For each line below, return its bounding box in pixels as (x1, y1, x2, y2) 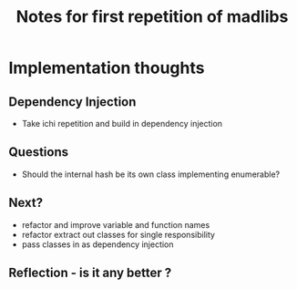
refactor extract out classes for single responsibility (21, 229, 216, 240)
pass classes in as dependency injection (21, 239, 174, 250)
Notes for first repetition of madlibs (15, 6, 289, 27)
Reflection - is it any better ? (8, 265, 172, 281)
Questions (8, 144, 69, 160)
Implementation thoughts (8, 57, 205, 78)
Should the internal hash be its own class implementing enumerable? (21, 169, 280, 180)
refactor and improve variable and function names (21, 219, 210, 230)
